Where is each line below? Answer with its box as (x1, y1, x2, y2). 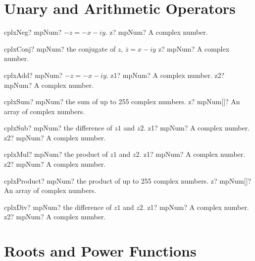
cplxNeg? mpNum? (4, 27, 62, 37)
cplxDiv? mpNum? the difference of (4, 201, 112, 212)
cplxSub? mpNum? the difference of (4, 123, 112, 133)
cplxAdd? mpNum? (4, 69, 63, 80)
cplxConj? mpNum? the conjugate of (4, 43, 116, 54)
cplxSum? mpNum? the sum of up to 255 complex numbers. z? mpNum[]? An (4, 96, 240, 107)
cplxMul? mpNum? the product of (4, 149, 108, 159)
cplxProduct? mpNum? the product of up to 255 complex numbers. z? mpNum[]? (4, 175, 251, 186)
